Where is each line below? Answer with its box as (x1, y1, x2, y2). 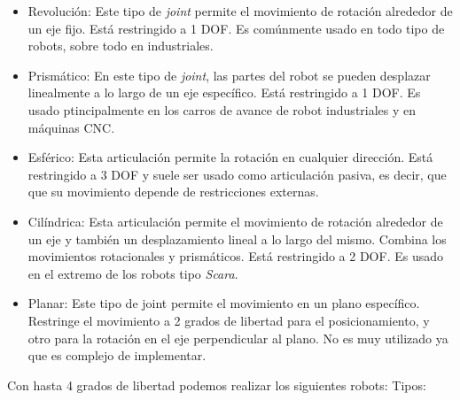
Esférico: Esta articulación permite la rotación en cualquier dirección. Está (27, 148, 433, 166)
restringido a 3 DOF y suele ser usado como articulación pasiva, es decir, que (27, 165, 447, 183)
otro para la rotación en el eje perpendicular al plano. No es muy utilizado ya (27, 328, 448, 347)
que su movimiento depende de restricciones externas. (27, 182, 319, 201)
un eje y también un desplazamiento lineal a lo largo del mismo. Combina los (27, 229, 447, 248)
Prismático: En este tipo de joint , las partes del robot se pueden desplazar (27, 65, 431, 84)
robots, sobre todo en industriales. (27, 36, 214, 55)
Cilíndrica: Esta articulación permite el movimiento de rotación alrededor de (27, 212, 443, 230)
